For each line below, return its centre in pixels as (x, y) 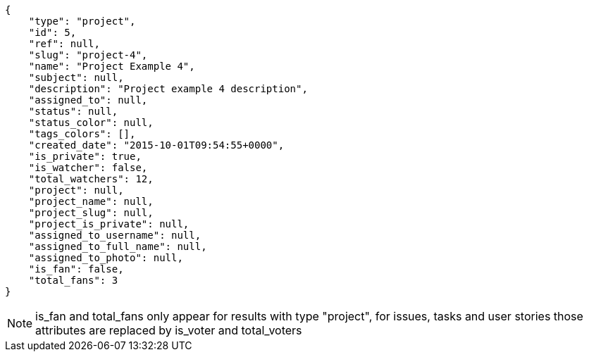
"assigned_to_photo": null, (106, 258)
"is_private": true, (85, 156)
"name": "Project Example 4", (112, 66)
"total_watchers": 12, (91, 179)
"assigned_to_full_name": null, (118, 246)
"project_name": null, (91, 201)
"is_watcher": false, (88, 168)
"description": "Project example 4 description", (168, 89)
